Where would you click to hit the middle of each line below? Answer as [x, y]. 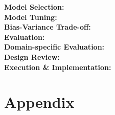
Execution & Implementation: [58, 67]
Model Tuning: [31, 17]
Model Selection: [34, 7]
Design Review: [32, 56]
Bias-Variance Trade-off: [48, 27]
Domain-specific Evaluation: [54, 47]
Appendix [39, 102]
